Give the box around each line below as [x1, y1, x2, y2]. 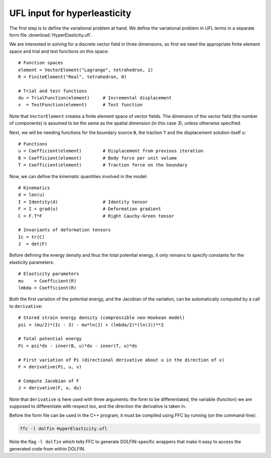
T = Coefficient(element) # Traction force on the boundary [18, 162, 188, 168]
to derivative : [9, 303, 43, 309]
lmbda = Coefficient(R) [18, 285, 77, 291]
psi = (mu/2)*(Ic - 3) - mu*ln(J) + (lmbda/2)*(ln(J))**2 [18, 322, 164, 328]
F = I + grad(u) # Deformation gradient [18, 206, 162, 212]
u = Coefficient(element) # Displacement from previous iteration [18, 148, 204, 154]
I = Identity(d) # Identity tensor [18, 199, 148, 205]
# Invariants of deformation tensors [18, 227, 111, 233]
